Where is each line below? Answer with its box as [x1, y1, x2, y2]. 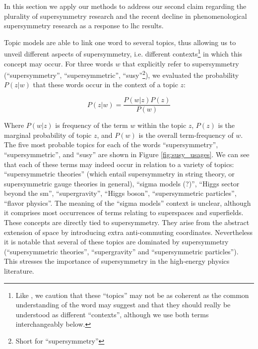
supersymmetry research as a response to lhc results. [4, 20, 164, 31]
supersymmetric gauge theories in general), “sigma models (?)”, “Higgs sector [4, 178, 240, 188]
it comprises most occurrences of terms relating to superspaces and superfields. [4, 207, 244, 218]
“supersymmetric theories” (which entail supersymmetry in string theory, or [4, 169, 235, 179]
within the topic [137, 120, 187, 130]
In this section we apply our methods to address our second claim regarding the [4, 1, 247, 11]
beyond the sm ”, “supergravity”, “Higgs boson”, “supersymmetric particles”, [4, 188, 237, 198]
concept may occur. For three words [4, 58, 113, 68]
